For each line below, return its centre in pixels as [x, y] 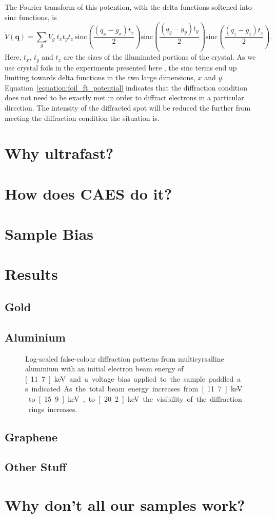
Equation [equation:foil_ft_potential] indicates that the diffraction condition [126, 87]
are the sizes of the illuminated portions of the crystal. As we [160, 57]
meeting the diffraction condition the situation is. [82, 118]
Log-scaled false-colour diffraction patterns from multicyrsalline [125, 358]
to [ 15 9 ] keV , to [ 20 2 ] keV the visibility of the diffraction [135, 399]
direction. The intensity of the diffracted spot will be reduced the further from [128, 107]
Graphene [31, 436]
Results [31, 274]
